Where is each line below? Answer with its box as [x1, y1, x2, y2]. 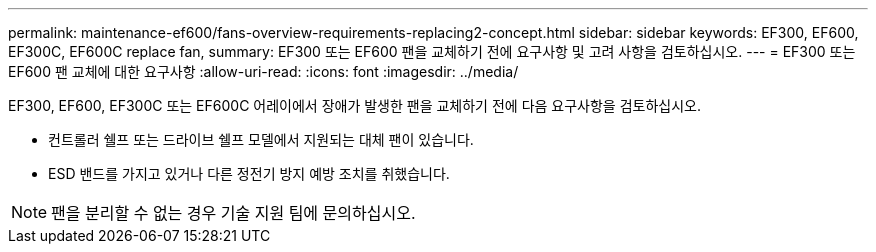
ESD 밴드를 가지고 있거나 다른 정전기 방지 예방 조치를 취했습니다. [48, 165, 450, 182]
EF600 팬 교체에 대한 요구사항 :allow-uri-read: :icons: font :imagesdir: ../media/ [8, 63, 519, 80]
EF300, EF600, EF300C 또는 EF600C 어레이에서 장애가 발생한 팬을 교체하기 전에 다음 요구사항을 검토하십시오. [8, 97, 701, 114]
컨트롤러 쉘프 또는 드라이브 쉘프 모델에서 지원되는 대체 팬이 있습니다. [48, 131, 474, 148]
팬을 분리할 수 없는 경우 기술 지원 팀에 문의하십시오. [51, 203, 416, 223]
